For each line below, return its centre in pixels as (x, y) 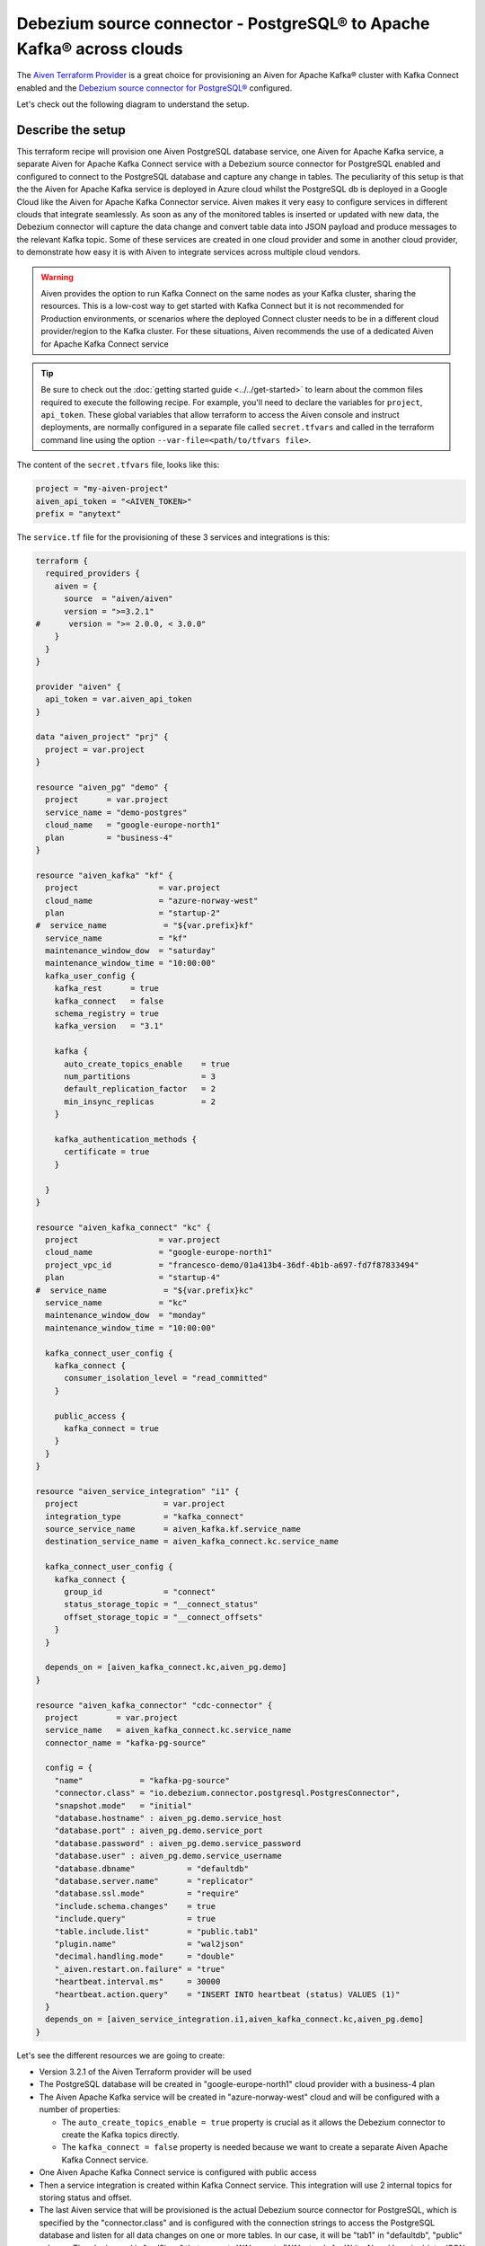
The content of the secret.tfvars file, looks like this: (118, 465)
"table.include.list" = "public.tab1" (156, 1931)
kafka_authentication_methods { (126, 1139)
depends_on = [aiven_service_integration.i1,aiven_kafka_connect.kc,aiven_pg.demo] (234, 2020)
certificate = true (107, 1152)
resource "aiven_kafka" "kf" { (105, 875)
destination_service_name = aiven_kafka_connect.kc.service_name (192, 1542)
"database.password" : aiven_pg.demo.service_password (177, 1843)
